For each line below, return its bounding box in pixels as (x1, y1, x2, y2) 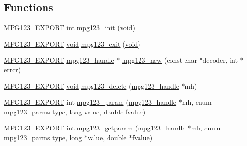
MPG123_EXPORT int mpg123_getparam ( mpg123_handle (4, 123, 185, 133)
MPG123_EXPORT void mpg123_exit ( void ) (4, 38, 140, 49)
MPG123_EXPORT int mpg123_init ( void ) (4, 22, 135, 32)
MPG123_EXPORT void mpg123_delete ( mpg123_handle (4, 81, 179, 91)
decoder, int (202, 55, 238, 65)
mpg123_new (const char (122, 55, 197, 65)
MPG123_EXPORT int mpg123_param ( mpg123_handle (4, 97, 177, 107)
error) (4, 64, 21, 74)
